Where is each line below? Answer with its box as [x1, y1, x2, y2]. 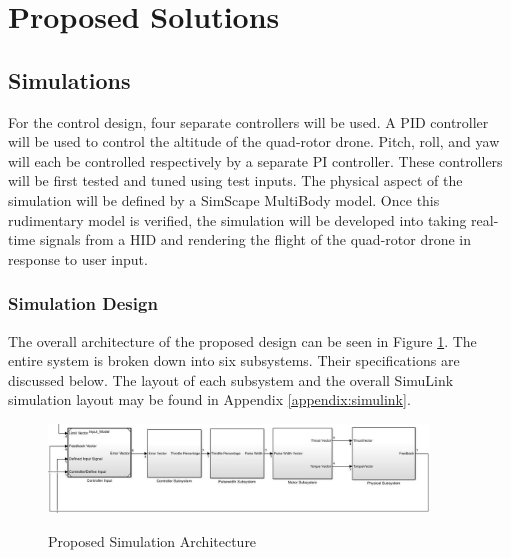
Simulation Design [8, 291, 158, 316]
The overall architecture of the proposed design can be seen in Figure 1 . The [8, 330, 477, 351]
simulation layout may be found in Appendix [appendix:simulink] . [8, 389, 411, 410]
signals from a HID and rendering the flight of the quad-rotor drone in [39, 229, 472, 250]
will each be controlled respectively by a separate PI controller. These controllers [8, 150, 503, 171]
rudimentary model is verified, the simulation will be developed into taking [8, 209, 467, 230]
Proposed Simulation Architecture [48, 530, 257, 551]
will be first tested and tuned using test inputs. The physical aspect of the [8, 170, 463, 191]
